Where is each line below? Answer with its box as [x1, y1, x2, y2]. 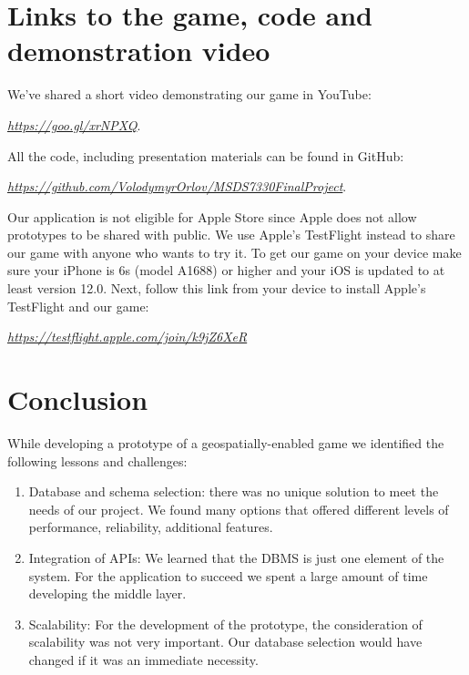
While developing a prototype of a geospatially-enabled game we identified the [7, 433, 444, 452]
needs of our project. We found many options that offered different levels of [28, 499, 449, 518]
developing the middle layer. [28, 584, 187, 603]
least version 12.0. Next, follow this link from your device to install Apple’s [7, 279, 426, 298]
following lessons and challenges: [7, 451, 188, 470]
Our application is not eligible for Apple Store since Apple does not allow [7, 207, 417, 226]
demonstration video [7, 32, 270, 69]
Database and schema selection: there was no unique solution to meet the [28, 482, 439, 501]
